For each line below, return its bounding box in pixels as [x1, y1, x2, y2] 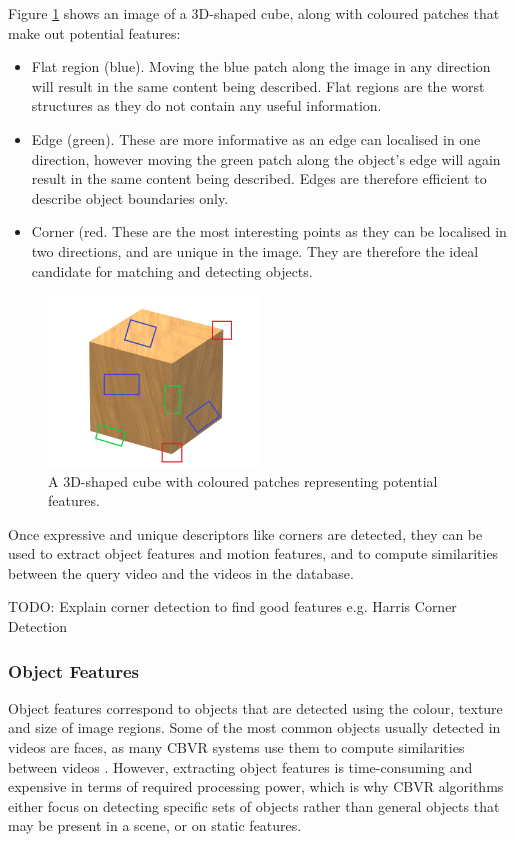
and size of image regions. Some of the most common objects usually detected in [8, 717, 501, 738]
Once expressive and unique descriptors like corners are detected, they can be [8, 523, 483, 544]
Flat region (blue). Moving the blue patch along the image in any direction [31, 56, 491, 77]
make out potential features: [8, 22, 181, 43]
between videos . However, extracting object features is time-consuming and [8, 756, 473, 777]
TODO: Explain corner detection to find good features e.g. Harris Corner [8, 596, 457, 617]
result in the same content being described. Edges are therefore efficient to [31, 168, 487, 189]
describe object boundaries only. [31, 187, 229, 208]
